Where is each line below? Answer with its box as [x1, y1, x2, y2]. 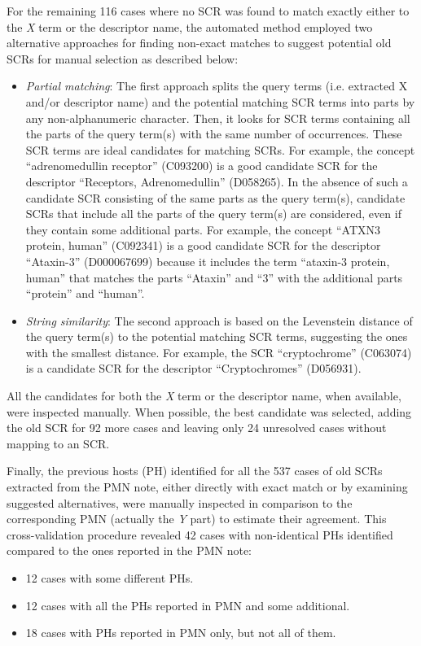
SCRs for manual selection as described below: [7, 50, 239, 67]
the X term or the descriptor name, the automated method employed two [7, 18, 373, 35]
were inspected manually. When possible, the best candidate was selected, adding [7, 403, 412, 420]
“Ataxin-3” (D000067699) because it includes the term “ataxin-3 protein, [25, 252, 390, 269]
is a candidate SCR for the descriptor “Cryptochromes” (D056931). [25, 360, 362, 377]
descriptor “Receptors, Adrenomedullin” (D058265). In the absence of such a [25, 172, 408, 190]
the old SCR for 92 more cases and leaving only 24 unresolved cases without [7, 419, 387, 436]
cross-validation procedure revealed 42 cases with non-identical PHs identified [7, 526, 393, 543]
